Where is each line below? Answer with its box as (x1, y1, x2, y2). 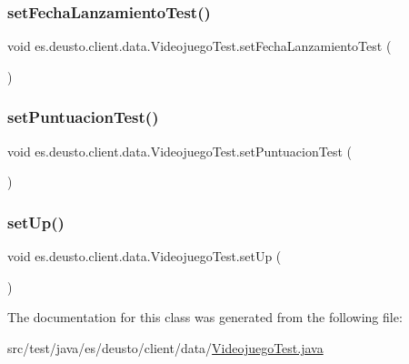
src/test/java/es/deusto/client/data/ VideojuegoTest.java (7, 338, 324, 357)
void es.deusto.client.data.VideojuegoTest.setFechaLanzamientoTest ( (7, 36, 392, 56)
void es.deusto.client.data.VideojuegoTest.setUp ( (7, 247, 282, 266)
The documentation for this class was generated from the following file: (7, 308, 403, 327)
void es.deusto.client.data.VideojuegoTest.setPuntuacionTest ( (7, 141, 352, 160)
